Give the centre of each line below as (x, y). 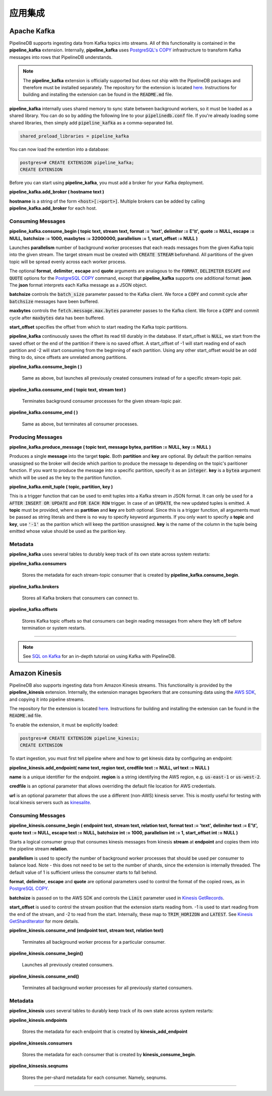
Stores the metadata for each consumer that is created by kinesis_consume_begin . (109, 1054)
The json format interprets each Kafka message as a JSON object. (78, 285)
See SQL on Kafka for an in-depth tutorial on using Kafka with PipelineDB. (99, 656)
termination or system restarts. (54, 628)
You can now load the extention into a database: (59, 149)
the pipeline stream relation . (39, 849)
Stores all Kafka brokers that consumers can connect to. (80, 598)
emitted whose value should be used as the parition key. (68, 531)
